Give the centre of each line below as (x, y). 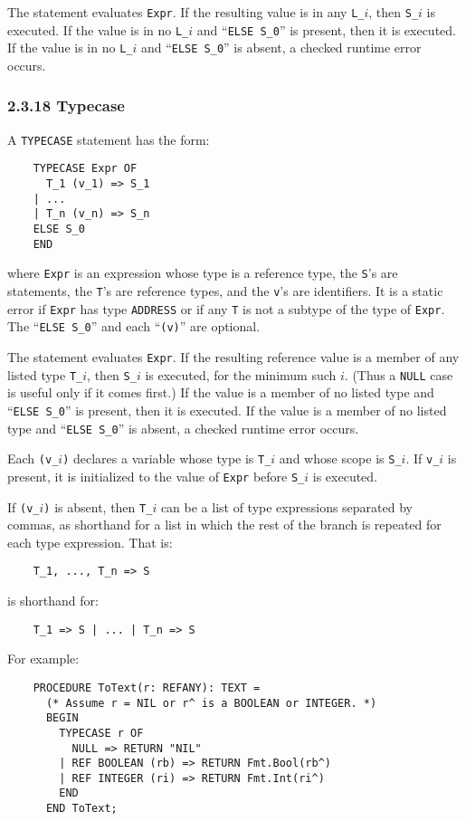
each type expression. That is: (90, 542)
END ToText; (81, 809)
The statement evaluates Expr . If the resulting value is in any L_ (186, 12)
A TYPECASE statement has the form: (109, 139)
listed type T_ (45, 374)
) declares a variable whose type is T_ (167, 458)
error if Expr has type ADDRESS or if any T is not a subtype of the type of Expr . (226, 308)
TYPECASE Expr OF (85, 169)
